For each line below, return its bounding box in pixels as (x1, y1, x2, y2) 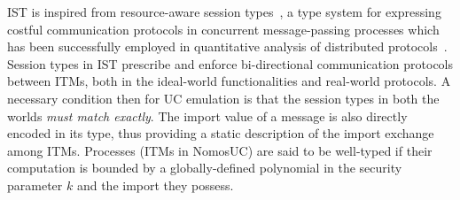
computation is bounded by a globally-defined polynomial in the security (7, 158, 402, 177)
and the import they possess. (76, 175, 234, 194)
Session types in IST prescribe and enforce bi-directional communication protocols (7, 54, 454, 73)
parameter (7, 175, 63, 194)
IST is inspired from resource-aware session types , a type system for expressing (7, 3, 441, 20)
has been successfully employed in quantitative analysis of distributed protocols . (7, 37, 448, 56)
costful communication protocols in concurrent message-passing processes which (7, 19, 440, 38)
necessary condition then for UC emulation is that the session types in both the (7, 88, 440, 107)
